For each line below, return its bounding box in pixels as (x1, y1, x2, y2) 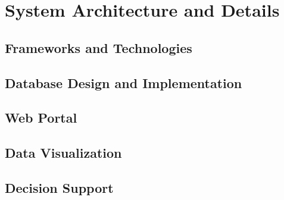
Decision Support (5, 178, 114, 196)
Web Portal (5, 108, 77, 127)
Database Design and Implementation (5, 73, 242, 92)
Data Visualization (5, 143, 122, 162)
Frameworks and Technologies (5, 38, 192, 57)
